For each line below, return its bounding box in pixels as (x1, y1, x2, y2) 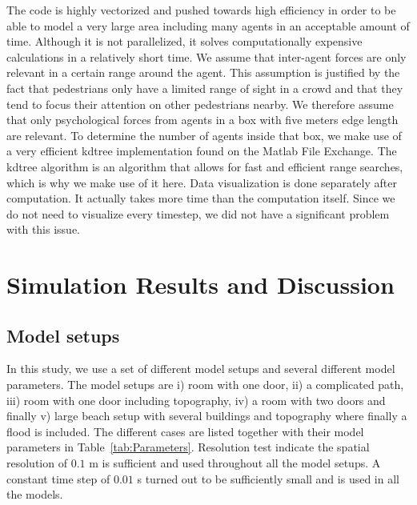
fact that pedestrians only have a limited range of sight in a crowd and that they (6, 79, 403, 96)
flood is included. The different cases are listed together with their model (6, 423, 364, 439)
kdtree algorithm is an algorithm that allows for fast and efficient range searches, (6, 158, 403, 174)
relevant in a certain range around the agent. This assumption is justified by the (6, 64, 400, 81)
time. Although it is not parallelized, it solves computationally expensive (6, 33, 363, 50)
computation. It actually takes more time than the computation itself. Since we (6, 190, 395, 206)
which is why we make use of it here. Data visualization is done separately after (6, 174, 397, 190)
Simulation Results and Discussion (6, 268, 395, 301)
